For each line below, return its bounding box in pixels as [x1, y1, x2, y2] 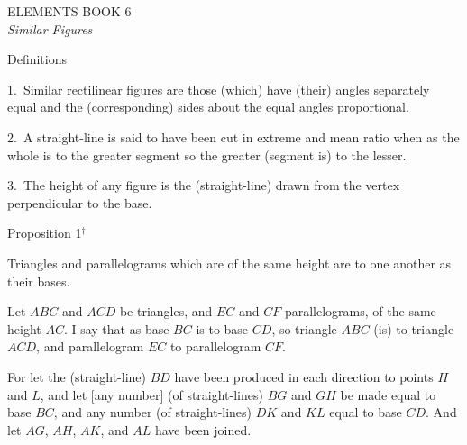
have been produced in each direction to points [174, 367, 434, 386]
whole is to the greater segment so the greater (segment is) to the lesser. [7, 145, 407, 164]
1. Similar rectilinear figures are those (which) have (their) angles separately [7, 79, 430, 98]
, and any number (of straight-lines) [53, 403, 252, 422]
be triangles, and [119, 302, 213, 321]
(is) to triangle [373, 319, 454, 338]
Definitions [7, 50, 68, 68]
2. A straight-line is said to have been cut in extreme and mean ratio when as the [7, 127, 460, 146]
